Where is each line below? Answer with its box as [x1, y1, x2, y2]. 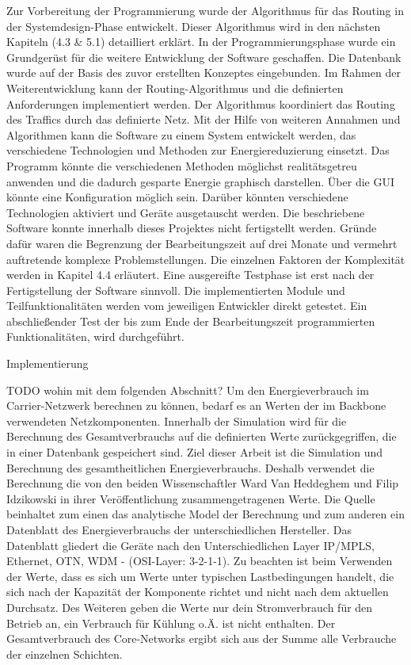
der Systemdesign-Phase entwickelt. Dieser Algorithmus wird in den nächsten [6, 17, 381, 34]
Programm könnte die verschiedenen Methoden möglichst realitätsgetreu [6, 157, 357, 174]
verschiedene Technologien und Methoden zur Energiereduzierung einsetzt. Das [6, 142, 390, 159]
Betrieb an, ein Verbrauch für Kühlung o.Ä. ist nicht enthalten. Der [6, 614, 336, 631]
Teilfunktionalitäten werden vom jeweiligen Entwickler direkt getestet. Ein [6, 297, 367, 314]
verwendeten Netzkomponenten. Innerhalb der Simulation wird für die [6, 412, 347, 429]
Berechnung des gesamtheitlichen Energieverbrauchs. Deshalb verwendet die [6, 459, 375, 476]
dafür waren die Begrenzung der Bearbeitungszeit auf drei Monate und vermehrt [6, 235, 398, 251]
